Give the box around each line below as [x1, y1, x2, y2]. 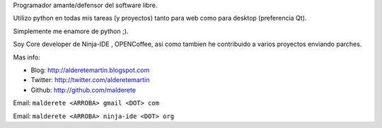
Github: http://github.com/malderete [30, 86, 137, 94]
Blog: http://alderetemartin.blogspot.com [30, 66, 150, 74]
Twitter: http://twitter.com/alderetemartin [30, 76, 150, 84]
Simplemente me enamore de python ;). [13, 27, 129, 35]
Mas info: [13, 53, 40, 62]
